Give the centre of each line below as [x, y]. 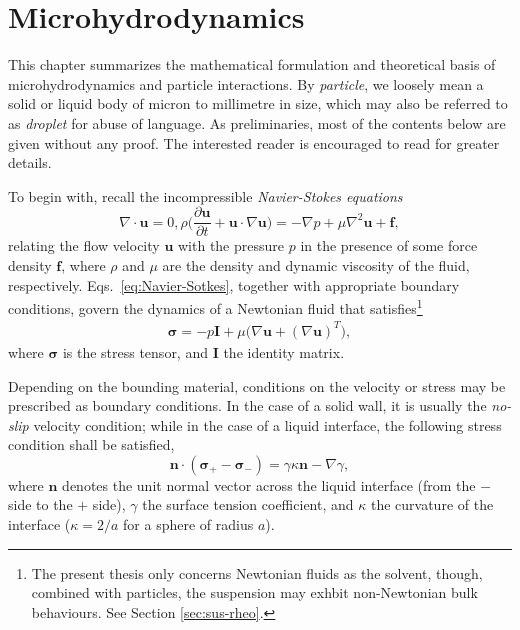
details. [30, 162]
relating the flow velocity [84, 245]
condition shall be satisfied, [91, 444]
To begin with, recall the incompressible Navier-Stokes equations [205, 195]
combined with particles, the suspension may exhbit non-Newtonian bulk [254, 592]
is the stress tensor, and [135, 351]
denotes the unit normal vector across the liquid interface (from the [269, 484]
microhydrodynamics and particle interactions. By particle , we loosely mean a [246, 83]
